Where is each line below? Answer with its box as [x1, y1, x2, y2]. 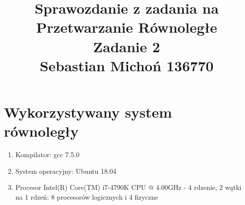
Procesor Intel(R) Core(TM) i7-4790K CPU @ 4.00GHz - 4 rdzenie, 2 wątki [15, 182, 242, 192]
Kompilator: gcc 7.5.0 [15, 149, 79, 160]
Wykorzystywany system [4, 102, 172, 122]
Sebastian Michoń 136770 [39, 55, 214, 75]
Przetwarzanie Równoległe [36, 17, 217, 37]
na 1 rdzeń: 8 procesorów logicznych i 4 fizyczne [15, 191, 158, 202]
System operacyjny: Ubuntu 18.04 [15, 165, 116, 176]
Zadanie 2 [93, 36, 160, 56]
